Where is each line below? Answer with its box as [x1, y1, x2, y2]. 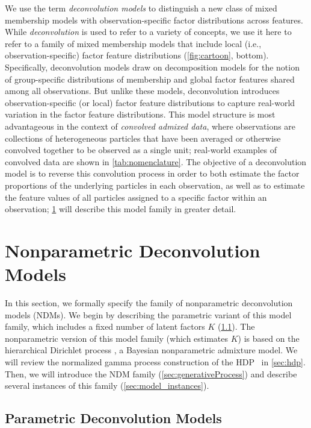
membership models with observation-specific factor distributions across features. [5, 13, 303, 26]
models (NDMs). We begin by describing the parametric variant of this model [5, 308, 292, 321]
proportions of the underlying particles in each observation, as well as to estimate [5, 178, 305, 191]
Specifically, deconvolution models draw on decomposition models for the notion [5, 60, 300, 73]
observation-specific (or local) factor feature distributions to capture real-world [5, 96, 295, 109]
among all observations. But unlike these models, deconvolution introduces [5, 84, 280, 97]
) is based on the [238, 332, 300, 344]
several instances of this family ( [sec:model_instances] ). [5, 379, 209, 392]
